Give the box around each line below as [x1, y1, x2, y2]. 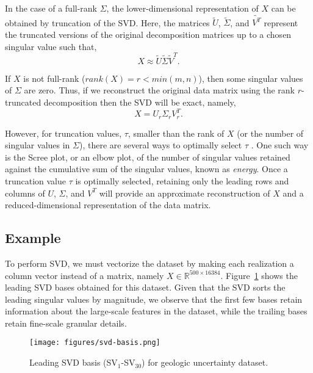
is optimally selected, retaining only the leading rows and [75, 174, 289, 187]
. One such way [251, 139, 309, 151]
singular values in [5, 139, 70, 151]
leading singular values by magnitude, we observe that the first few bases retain [5, 292, 303, 305]
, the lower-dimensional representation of [106, 2, 259, 14]
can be [271, 2, 296, 14]
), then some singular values [198, 71, 303, 84]
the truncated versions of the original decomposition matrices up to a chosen [5, 27, 292, 40]
